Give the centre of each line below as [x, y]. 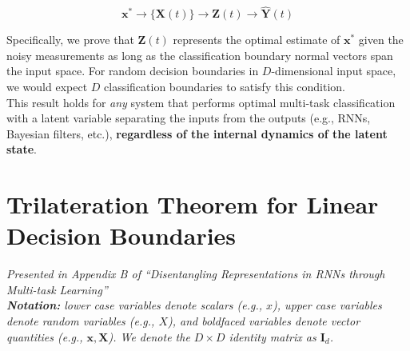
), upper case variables [327, 305]
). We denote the [149, 336]
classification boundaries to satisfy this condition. [225, 86]
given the [381, 40]
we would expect [47, 86]
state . [22, 149]
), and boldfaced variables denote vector [264, 321]
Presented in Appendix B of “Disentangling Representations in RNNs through [196, 274]
